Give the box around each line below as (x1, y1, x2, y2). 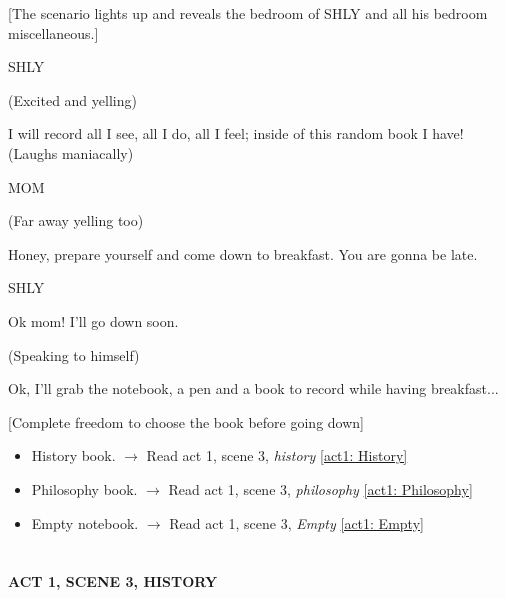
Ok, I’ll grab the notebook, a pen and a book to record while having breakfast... (8, 378, 499, 399)
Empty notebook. (31, 512, 139, 533)
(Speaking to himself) (8, 344, 140, 365)
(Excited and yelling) (8, 89, 137, 110)
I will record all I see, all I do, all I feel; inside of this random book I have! (8, 123, 464, 144)
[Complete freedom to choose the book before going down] (8, 411, 364, 432)
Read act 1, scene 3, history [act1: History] (146, 445, 408, 466)
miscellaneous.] (8, 22, 99, 43)
